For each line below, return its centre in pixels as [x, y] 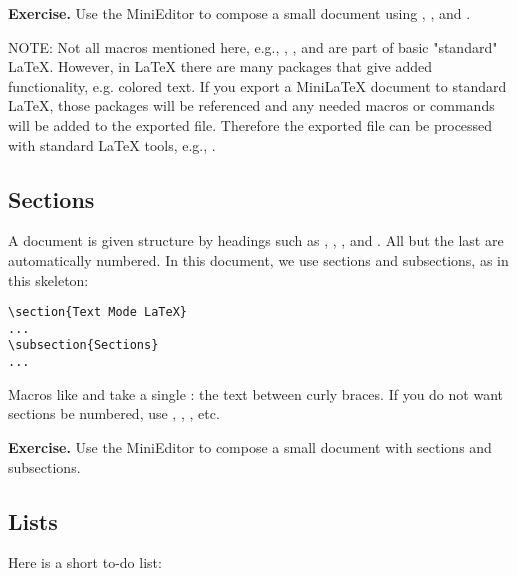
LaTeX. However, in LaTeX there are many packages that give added [220, 66]
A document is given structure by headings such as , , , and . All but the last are [256, 240]
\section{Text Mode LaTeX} [97, 312]
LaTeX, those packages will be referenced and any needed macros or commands [251, 105]
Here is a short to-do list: [85, 562]
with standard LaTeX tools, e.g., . [112, 144]
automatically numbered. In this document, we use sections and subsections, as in [258, 259]
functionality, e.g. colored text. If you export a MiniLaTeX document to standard [257, 85]
